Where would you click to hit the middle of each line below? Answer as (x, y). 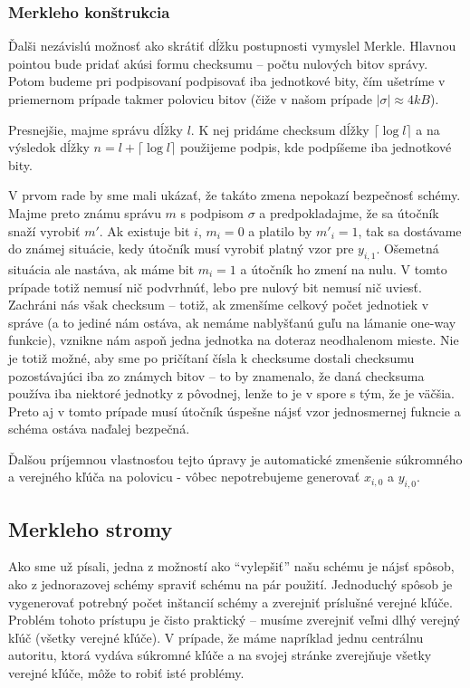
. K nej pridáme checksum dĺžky (280, 129)
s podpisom (212, 212)
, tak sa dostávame (410, 230)
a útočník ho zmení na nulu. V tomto (344, 268)
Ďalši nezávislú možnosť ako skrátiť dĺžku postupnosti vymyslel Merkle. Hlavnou (232, 46)
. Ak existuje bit (144, 230)
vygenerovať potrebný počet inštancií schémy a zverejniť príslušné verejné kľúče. (230, 602)
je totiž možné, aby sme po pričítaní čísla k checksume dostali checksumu (211, 357)
